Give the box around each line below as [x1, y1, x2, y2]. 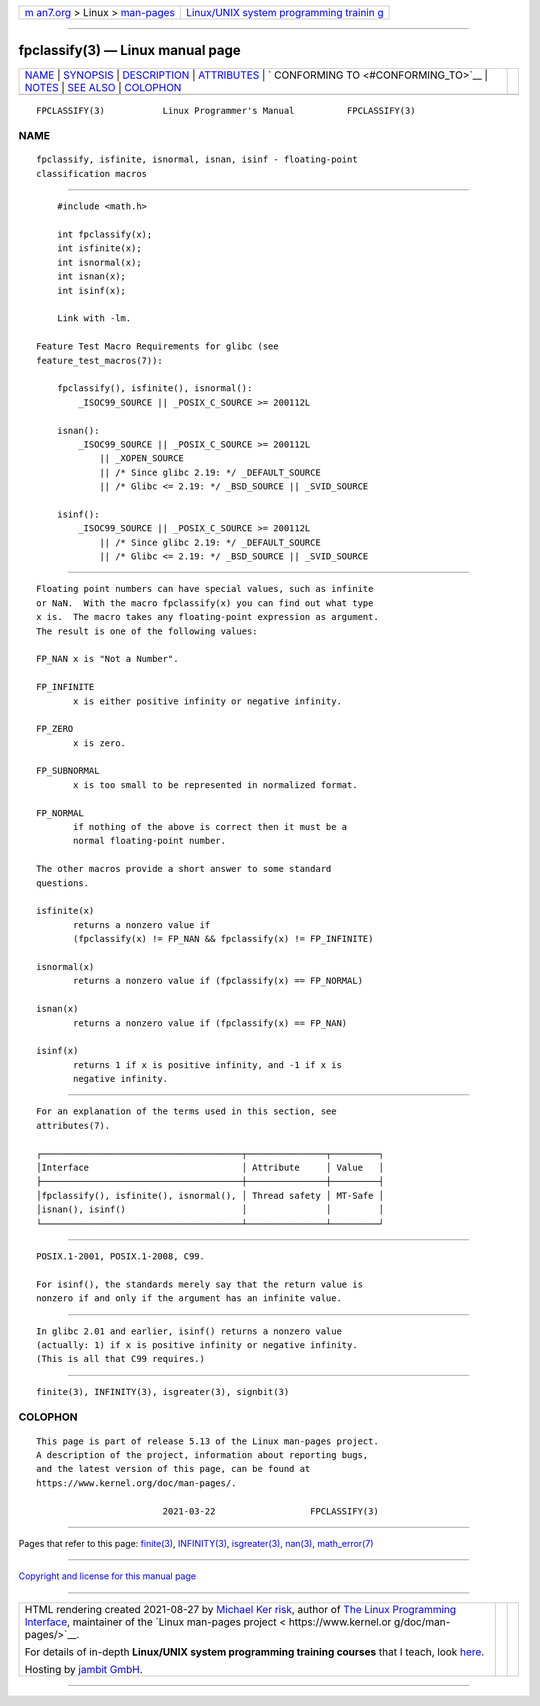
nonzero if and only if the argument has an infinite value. [36, 1293, 342, 1304]
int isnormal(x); [56, 256, 142, 268]
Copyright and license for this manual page [18, 1570, 197, 1582]
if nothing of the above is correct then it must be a [73, 821, 348, 833]
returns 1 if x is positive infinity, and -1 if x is [73, 1059, 342, 1070]
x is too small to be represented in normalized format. [73, 779, 359, 790]
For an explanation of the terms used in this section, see [36, 1106, 337, 1117]
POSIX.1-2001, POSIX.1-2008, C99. [36, 1250, 205, 1262]
